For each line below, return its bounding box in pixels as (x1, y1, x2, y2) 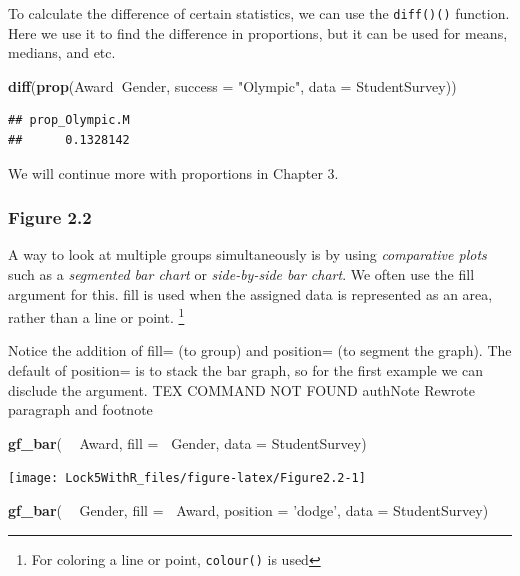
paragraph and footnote (8, 399, 153, 420)
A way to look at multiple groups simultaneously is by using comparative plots (8, 244, 487, 265)
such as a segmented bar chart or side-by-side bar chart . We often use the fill (8, 264, 475, 285)
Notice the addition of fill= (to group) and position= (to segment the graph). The (8, 340, 512, 361)
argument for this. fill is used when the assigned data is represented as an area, (8, 283, 493, 304)
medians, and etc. (8, 42, 116, 63)
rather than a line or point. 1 (8, 304, 185, 327)
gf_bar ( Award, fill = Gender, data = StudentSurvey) (8, 432, 367, 453)
